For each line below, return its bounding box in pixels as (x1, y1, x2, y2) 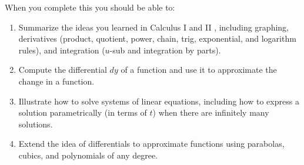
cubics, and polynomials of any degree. (18, 149, 158, 161)
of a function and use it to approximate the (121, 63, 277, 76)
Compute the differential (18, 63, 107, 76)
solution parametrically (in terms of (18, 106, 147, 119)
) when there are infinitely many (152, 106, 269, 119)
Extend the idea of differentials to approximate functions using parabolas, (18, 137, 285, 150)
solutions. (18, 117, 53, 130)
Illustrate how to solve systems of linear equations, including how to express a (18, 95, 299, 107)
